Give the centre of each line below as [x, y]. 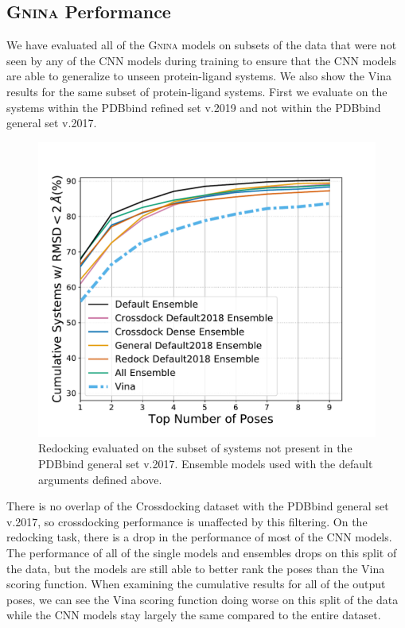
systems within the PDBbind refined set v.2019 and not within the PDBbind [194, 107]
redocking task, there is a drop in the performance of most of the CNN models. [199, 537]
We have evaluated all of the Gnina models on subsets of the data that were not [202, 45]
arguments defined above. [100, 479]
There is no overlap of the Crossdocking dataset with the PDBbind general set [198, 506]
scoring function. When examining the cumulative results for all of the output [196, 584]
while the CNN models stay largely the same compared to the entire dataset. [194, 615]
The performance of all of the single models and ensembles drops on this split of [202, 552]
